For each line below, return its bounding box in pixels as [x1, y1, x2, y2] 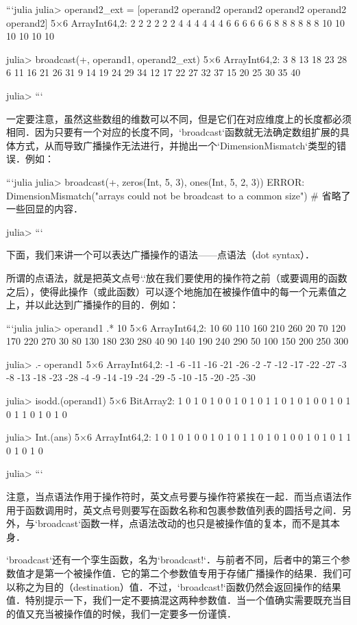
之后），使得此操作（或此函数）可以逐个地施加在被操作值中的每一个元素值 [6, 284, 337, 298]
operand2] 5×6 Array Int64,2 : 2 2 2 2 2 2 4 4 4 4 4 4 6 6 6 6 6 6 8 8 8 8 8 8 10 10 [6, 15, 345, 29]
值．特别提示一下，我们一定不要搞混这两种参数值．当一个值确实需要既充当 [6, 593, 342, 607]
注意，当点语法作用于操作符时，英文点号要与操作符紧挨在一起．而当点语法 [6, 489, 342, 504]
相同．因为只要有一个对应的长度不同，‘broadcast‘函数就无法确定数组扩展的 [6, 125, 341, 139]
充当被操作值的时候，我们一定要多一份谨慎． [34, 606, 236, 620]
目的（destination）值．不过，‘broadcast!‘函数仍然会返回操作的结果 [44, 579, 341, 593]
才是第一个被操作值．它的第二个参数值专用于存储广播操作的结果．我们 [25, 566, 342, 580]
